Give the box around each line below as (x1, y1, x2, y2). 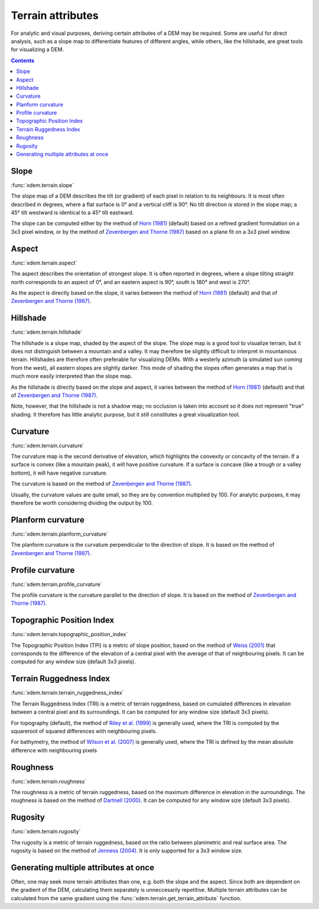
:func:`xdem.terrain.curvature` (11, 441, 84, 449)
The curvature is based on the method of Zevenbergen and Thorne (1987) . (11, 480, 193, 488)
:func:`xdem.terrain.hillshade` (11, 328, 83, 336)
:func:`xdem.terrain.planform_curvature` (11, 530, 109, 537)
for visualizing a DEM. (11, 46, 64, 53)
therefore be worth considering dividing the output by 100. (11, 499, 153, 507)
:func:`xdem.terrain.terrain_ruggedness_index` (11, 689, 124, 697)
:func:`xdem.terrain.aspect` (11, 259, 77, 266)
